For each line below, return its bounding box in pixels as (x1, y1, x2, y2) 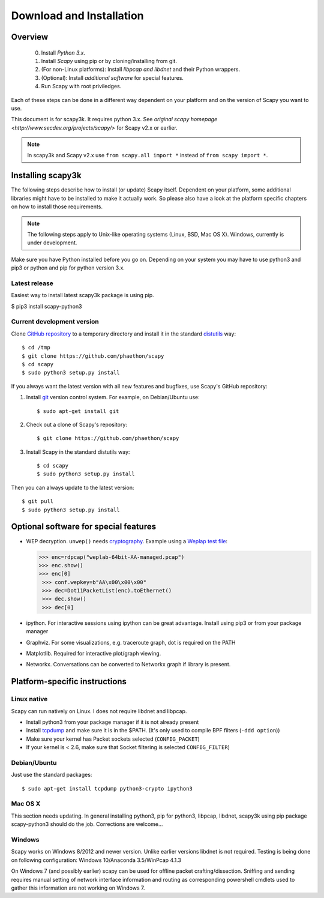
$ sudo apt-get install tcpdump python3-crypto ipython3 (22, 785, 193, 792)
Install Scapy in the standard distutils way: (26, 448, 130, 456)
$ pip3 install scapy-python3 (11, 303, 82, 310)
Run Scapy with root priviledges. (41, 83, 122, 90)
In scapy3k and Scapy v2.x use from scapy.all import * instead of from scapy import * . (27, 152, 268, 159)
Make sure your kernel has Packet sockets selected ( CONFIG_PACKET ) (26, 735, 200, 743)
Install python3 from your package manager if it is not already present (26, 718, 199, 726)
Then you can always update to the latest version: (11, 484, 134, 491)
